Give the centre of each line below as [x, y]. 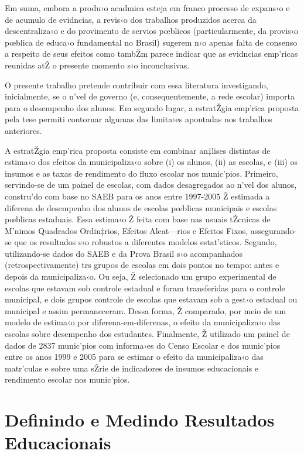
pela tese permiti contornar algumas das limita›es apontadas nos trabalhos [139, 119]
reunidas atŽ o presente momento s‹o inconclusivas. [97, 65]
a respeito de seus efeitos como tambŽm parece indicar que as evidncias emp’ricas [151, 54]
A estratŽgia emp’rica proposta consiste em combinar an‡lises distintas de [138, 150]
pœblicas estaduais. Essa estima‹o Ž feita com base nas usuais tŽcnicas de [138, 219]
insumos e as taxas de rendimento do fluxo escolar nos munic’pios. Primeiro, [141, 173]
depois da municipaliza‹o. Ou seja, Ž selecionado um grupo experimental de [141, 276]
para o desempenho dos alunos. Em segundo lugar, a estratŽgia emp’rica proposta [152, 107]
